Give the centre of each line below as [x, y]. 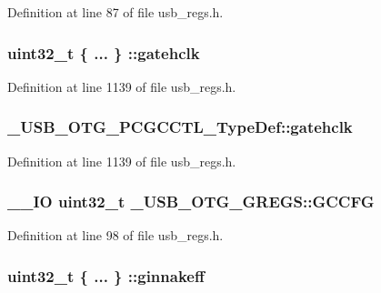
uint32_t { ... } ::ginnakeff [106, 275]
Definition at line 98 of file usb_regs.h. [115, 235]
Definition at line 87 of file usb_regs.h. [115, 12]
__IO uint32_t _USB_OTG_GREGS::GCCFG [191, 202]
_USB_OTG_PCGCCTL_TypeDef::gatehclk [180, 127]
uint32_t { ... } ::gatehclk [104, 52]
